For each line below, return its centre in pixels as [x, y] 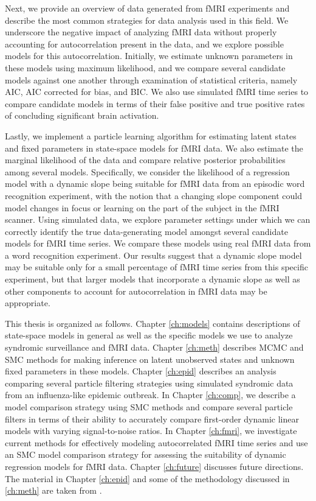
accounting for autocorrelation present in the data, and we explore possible [144, 44]
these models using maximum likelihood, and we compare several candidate [145, 67]
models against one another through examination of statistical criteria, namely [151, 79]
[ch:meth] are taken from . [53, 490]
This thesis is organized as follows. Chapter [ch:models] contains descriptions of [153, 323]
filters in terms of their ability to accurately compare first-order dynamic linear [152, 419]
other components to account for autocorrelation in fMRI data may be [136, 291]
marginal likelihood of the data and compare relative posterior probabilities [145, 160]
